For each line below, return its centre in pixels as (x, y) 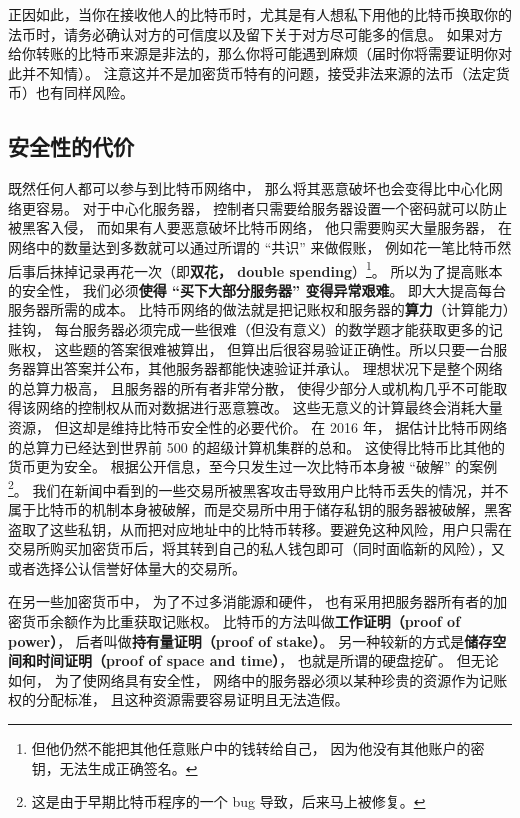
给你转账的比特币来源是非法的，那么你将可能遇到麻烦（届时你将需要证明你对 (260, 53)
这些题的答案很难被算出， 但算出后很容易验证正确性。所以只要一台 (274, 348)
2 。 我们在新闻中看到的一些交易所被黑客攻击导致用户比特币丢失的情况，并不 (258, 488)
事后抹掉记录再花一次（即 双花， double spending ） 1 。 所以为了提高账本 (262, 269)
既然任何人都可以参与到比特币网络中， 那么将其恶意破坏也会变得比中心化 (248, 188)
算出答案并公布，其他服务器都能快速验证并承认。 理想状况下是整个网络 (269, 368)
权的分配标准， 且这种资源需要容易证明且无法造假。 (178, 699)
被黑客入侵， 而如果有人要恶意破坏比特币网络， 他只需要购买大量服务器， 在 (260, 227)
